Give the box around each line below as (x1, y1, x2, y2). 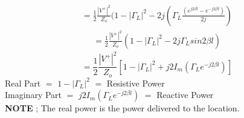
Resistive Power (106, 76, 165, 89)
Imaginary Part (5, 88, 62, 101)
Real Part (5, 76, 41, 89)
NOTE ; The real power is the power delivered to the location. (5, 102, 240, 114)
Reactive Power (156, 88, 214, 101)
